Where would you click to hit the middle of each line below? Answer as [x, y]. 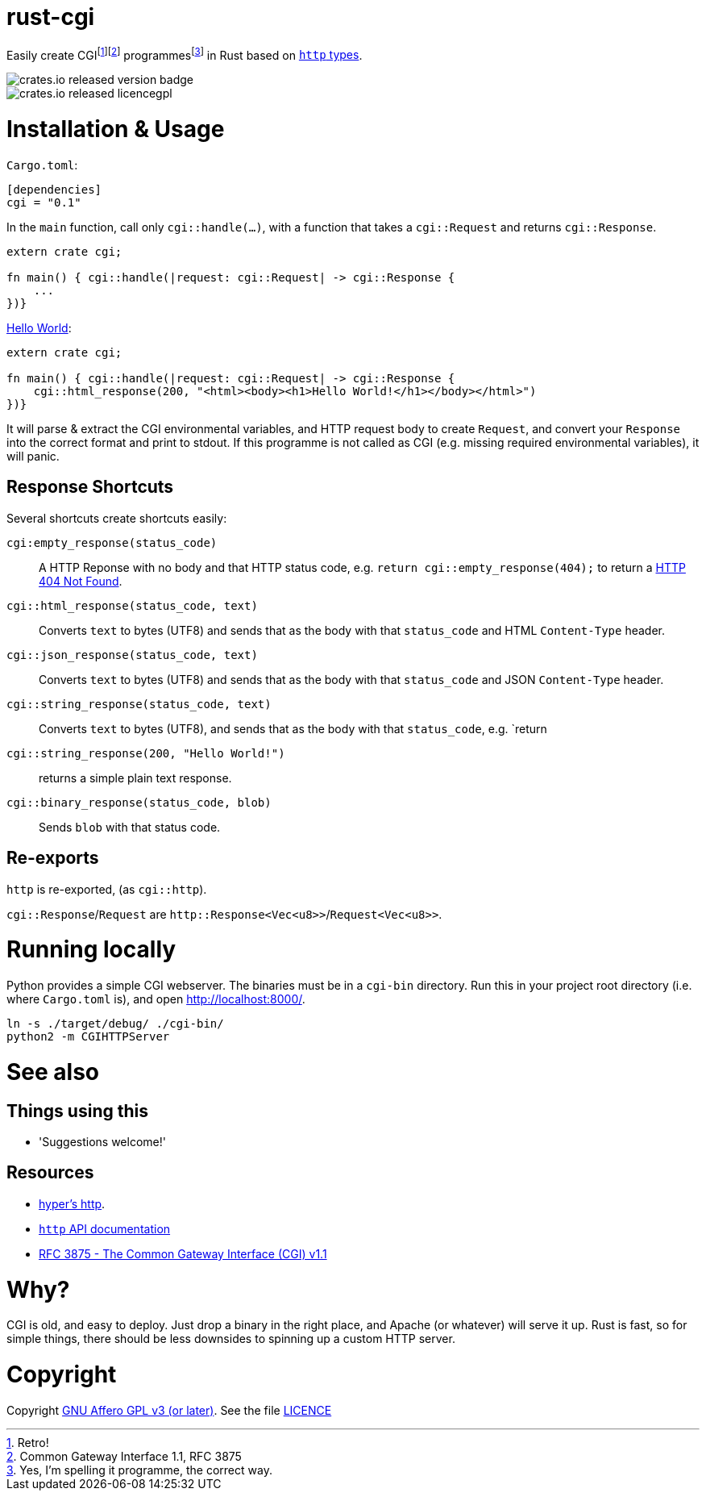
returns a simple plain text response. [135, 778]
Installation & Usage [116, 129]
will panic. [33, 456]
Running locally [91, 950]
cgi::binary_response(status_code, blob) [139, 802]
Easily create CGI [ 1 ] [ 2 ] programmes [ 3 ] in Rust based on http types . [185, 54]
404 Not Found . [81, 581]
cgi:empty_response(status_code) [112, 542]
